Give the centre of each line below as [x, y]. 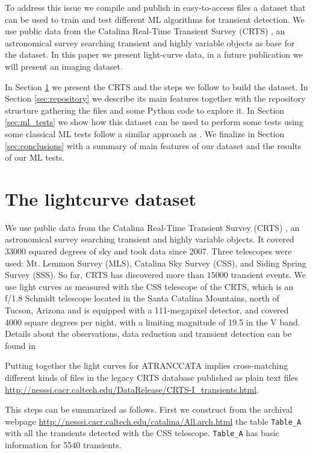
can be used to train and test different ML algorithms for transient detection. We [155, 19]
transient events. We [268, 275]
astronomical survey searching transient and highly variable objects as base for [150, 42]
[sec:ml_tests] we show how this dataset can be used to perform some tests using [154, 122]
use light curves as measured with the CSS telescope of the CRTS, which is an [149, 286]
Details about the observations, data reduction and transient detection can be [148, 334]
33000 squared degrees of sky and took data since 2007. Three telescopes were [148, 251]
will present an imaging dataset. [64, 66]
